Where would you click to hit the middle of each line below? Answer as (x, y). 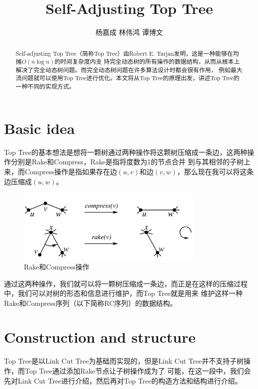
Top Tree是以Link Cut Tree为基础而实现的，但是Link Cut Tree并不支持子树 (124, 361)
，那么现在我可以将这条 (215, 171)
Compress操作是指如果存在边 (71, 171)
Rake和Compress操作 (57, 266)
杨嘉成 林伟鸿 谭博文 (129, 32)
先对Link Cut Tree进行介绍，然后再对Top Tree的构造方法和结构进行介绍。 (123, 380)
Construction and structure (100, 337)
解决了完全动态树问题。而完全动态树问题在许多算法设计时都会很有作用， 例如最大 (129, 69)
